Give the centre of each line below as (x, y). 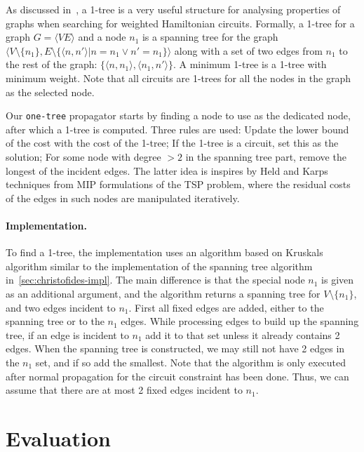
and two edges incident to (61, 307)
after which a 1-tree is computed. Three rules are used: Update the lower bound (177, 129)
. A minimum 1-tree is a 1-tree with (250, 64)
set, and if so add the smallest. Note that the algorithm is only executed (191, 362)
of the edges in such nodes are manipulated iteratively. (123, 198)
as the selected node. (50, 92)
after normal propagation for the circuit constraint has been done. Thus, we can (177, 376)
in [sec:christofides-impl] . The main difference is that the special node (155, 280)
